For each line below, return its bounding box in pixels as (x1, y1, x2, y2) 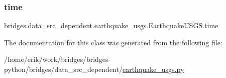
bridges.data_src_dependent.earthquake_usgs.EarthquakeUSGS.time (4, 20, 218, 31)
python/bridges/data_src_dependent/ (4, 64, 123, 74)
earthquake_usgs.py (122, 64, 184, 74)
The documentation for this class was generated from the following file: (4, 37, 222, 47)
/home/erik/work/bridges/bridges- (4, 54, 111, 64)
